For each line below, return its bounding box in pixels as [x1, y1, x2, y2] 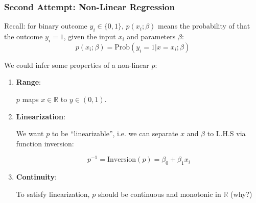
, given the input [63, 31, 116, 42]
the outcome [4, 31, 43, 42]
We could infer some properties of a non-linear [4, 59, 149, 70]
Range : [16, 77, 41, 87]
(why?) [230, 188, 252, 199]
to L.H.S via [207, 128, 246, 139]
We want [16, 128, 44, 139]
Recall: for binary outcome [4, 20, 87, 31]
